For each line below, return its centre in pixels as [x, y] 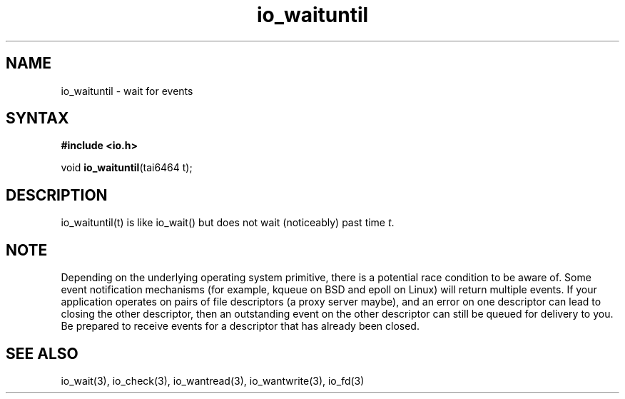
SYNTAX [37, 118]
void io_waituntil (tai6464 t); [127, 168]
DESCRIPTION [57, 195]
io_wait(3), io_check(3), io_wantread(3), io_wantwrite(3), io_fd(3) [213, 380]
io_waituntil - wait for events [127, 91]
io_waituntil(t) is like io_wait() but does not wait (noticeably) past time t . [228, 223]
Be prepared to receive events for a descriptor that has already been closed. [240, 326]
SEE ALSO [42, 353]
